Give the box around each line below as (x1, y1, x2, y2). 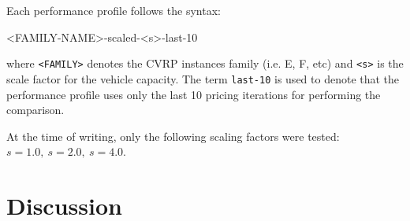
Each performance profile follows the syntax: (6, 2, 221, 18)
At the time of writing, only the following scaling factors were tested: (6, 127, 340, 144)
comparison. (6, 101, 65, 118)
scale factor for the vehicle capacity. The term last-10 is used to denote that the (6, 70, 400, 87)
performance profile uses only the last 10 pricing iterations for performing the (6, 86, 381, 102)
